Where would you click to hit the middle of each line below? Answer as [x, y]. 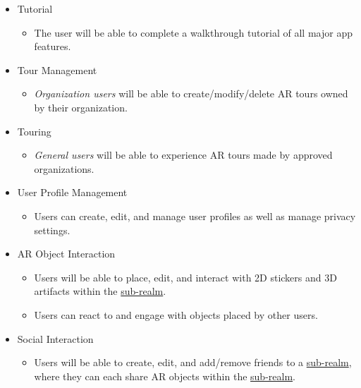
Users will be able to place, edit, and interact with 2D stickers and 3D [185, 277]
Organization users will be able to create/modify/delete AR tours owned [191, 93]
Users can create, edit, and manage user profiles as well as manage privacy [195, 216]
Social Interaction [55, 338]
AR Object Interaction [66, 254]
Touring [34, 131]
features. [53, 46]
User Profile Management [72, 192]
